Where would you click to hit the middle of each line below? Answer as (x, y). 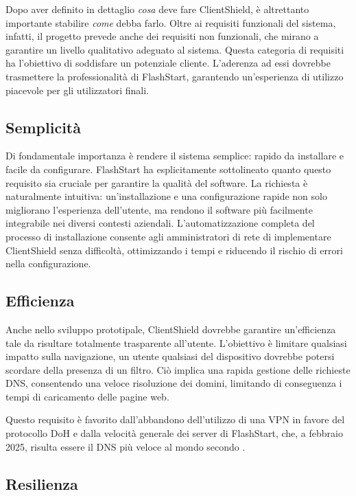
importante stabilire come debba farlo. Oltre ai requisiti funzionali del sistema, (171, 22)
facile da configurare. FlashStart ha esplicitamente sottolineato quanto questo (168, 169)
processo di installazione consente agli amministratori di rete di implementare (168, 236)
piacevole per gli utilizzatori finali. (77, 90)
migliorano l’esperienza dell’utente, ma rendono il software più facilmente (159, 209)
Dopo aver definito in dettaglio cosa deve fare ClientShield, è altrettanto (157, 9)
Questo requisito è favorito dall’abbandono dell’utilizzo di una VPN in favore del (175, 419)
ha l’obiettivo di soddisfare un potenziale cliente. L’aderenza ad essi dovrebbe (168, 63)
